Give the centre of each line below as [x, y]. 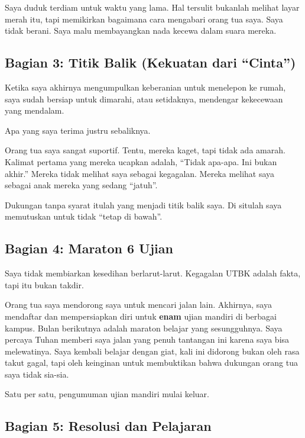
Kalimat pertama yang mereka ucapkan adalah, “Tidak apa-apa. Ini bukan [141, 161]
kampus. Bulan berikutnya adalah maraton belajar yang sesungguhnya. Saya [144, 328]
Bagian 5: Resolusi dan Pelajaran [108, 426]
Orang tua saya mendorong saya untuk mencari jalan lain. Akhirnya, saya [138, 305]
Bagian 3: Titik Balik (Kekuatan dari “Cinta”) [150, 62]
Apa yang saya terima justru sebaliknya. [78, 130]
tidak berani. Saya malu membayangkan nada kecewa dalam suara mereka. [141, 30]
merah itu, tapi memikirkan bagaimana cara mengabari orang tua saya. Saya [144, 19]
